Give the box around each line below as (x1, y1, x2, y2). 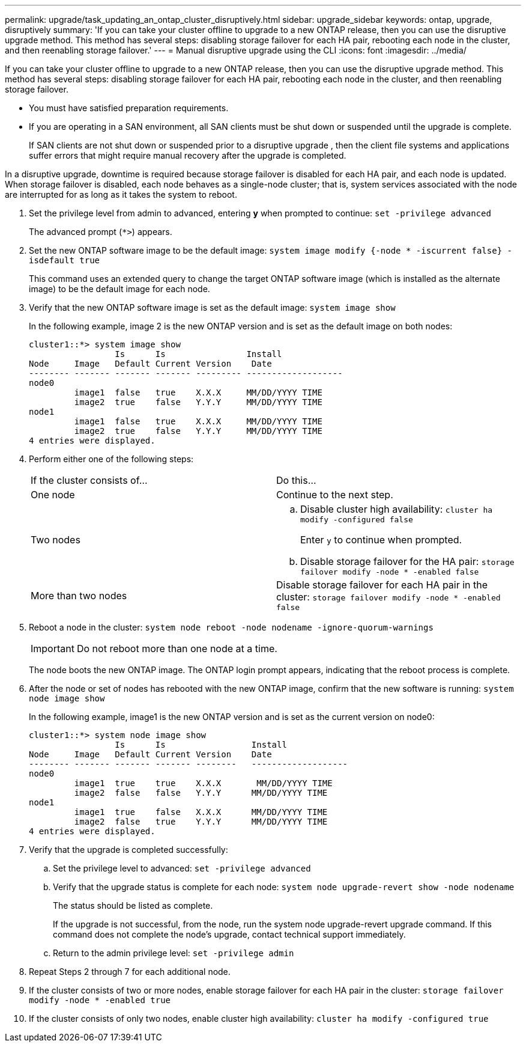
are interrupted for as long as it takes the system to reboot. (5, 189, 237, 200)
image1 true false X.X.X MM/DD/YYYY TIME (74, 807, 328, 817)
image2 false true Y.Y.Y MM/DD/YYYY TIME (74, 817, 328, 826)
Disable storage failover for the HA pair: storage (300, 555, 515, 567)
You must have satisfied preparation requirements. (29, 103, 229, 113)
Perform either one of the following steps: (29, 454, 194, 464)
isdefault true (29, 255, 100, 265)
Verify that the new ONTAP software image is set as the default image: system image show (29, 302, 396, 313)
